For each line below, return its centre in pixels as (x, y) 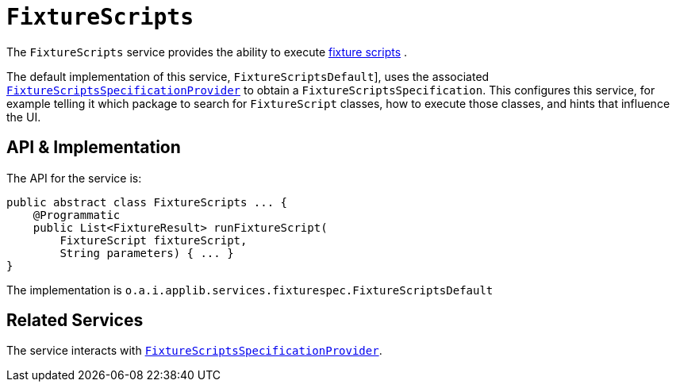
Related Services (75, 321)
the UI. (24, 117)
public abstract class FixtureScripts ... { (147, 202)
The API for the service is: (74, 178)
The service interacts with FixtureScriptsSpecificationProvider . (194, 351)
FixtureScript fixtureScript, (154, 240)
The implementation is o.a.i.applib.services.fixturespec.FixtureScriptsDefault (250, 290)
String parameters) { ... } (147, 253)
